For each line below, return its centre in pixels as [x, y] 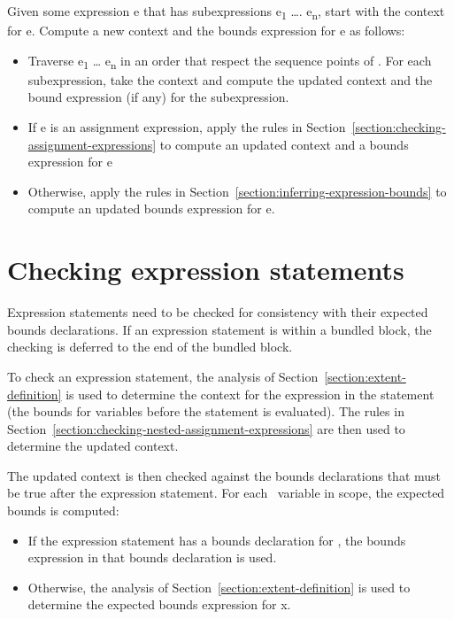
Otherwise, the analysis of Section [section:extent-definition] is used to [219, 587]
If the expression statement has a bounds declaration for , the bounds [217, 540]
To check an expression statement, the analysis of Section [163, 376]
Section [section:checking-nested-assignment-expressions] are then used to [206, 428]
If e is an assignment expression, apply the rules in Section [187, 127]
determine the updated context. [93, 446]
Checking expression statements [206, 270]
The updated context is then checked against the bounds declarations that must [224, 475]
